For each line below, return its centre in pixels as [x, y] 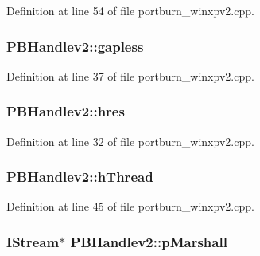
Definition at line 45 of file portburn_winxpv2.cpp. [130, 206]
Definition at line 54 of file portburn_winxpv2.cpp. [130, 10]
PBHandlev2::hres [66, 111]
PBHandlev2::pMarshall [149, 241]
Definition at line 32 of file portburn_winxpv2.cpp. [130, 141]
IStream [33, 241]
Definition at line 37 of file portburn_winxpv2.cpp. [130, 75]
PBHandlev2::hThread [80, 177]
